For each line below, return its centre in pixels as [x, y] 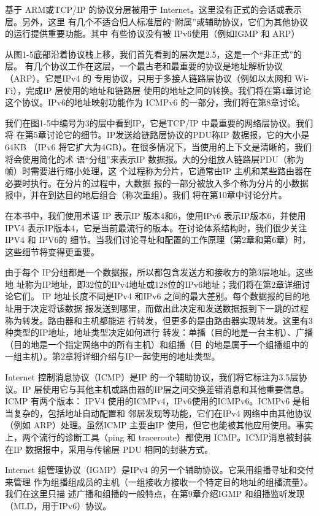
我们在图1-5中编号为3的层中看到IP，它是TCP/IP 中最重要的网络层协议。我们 [159, 122]
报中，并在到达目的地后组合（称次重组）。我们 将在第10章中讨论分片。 [146, 195]
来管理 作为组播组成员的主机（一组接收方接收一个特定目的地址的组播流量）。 [159, 481]
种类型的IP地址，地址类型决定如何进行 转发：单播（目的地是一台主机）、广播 [159, 332]
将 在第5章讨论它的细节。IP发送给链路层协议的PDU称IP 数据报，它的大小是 [157, 135]
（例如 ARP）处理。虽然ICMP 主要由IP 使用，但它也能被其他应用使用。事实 [159, 425]
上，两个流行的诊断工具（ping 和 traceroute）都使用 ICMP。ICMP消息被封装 [158, 437]
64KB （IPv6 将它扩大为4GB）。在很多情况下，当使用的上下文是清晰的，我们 [159, 146]
